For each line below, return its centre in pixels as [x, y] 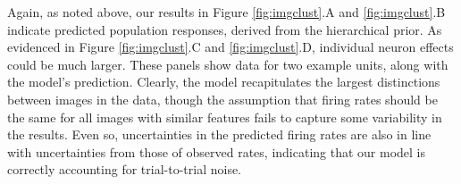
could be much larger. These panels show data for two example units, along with [228, 64]
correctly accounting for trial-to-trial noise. [125, 169]
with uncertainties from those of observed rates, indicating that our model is [217, 151]
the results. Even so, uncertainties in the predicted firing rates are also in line [219, 134]
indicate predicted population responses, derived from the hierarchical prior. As [225, 29]
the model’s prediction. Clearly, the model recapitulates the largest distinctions [224, 82]
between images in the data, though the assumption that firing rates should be [222, 99]
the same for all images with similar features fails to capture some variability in [225, 117]
